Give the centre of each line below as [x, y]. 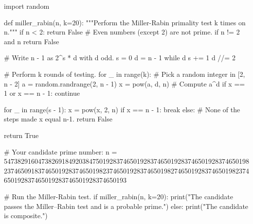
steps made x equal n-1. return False [58, 119]
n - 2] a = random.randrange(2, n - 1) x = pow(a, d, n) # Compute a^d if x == [125, 83]
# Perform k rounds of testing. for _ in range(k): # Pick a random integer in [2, [125, 74]
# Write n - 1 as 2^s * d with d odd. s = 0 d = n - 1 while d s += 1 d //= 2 [120, 58]
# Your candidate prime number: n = [61, 151]
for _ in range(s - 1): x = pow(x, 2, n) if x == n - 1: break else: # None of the [122, 109]
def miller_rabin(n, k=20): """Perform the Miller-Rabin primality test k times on [125, 22]
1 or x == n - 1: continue [42, 93]
